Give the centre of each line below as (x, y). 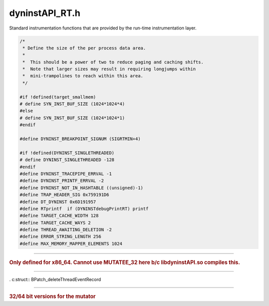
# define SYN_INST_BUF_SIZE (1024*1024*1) (72, 118)
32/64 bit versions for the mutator (52, 297)
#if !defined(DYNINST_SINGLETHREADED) (67, 153)
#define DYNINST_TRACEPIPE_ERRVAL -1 (66, 174)
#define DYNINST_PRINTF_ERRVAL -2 (62, 181)
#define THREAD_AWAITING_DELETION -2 (66, 230)
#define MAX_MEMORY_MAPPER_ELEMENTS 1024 (71, 244)
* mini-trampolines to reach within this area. (83, 76)
